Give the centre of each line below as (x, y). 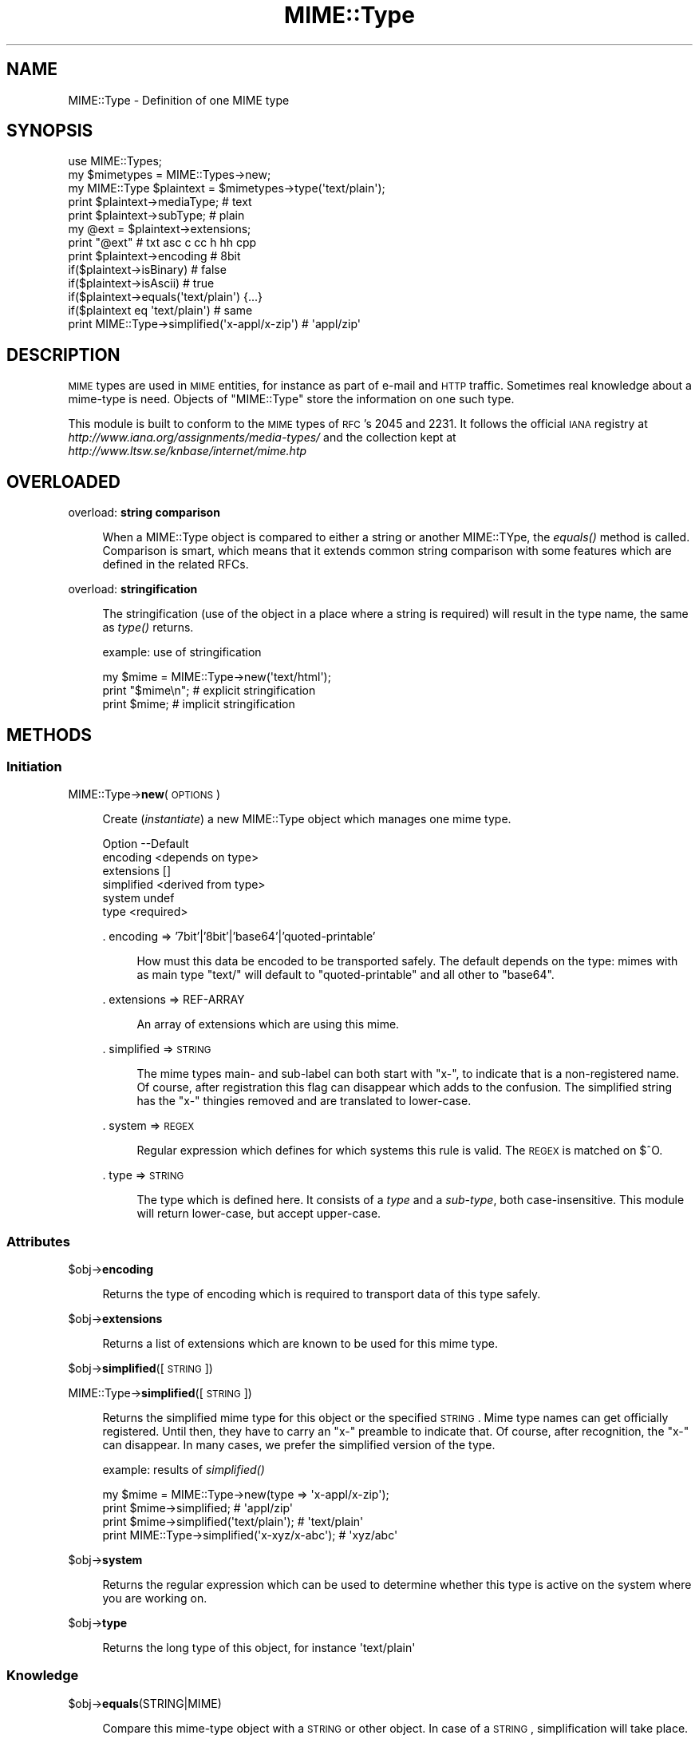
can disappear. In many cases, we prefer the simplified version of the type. (299, 1445)
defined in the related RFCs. (176, 564)
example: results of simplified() (184, 1470)
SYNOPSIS (50, 131)
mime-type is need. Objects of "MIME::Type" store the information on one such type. (291, 399)
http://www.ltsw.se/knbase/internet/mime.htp (188, 451)
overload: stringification (133, 589)
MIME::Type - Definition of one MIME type (179, 100)
